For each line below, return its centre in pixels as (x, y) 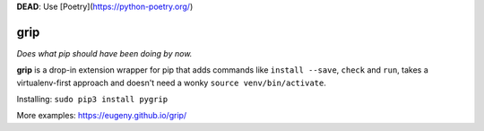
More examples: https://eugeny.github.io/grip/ (102, 116)
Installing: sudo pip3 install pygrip (92, 100)
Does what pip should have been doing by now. (104, 53)
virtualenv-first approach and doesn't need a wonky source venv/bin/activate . (171, 83)
